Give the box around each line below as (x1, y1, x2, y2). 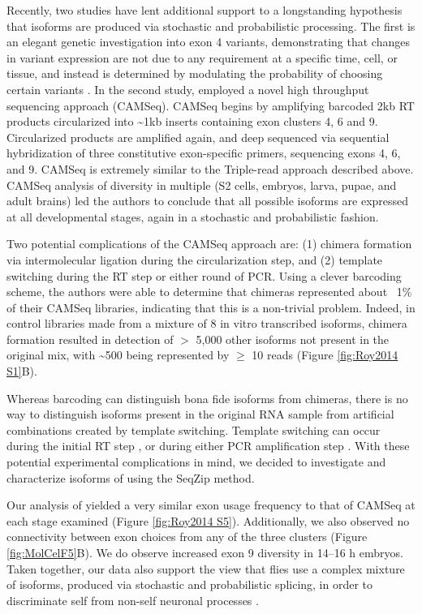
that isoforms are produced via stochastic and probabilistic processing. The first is (6, 17, 416, 34)
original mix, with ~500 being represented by (6, 346, 230, 363)
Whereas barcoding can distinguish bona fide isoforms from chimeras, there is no (6, 389, 408, 406)
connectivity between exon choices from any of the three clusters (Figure (6, 528, 368, 545)
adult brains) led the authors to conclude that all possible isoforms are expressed (6, 192, 409, 209)
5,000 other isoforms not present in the (196, 330, 390, 347)
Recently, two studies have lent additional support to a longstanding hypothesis (6, 2, 403, 18)
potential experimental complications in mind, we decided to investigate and (6, 453, 386, 470)
